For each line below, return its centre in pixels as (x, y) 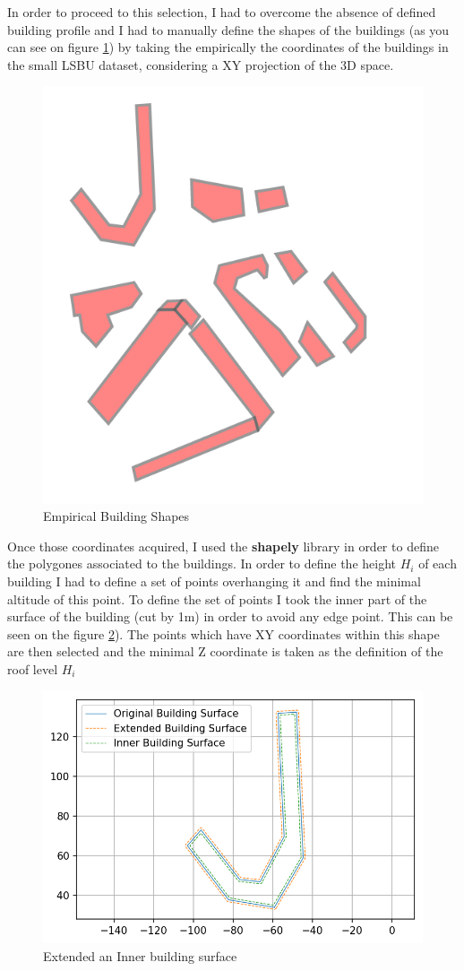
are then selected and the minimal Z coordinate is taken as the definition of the (225, 651)
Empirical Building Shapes (116, 516)
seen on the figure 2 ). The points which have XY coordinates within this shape (223, 633)
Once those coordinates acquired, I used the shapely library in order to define (223, 546)
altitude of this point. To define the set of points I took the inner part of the (217, 598)
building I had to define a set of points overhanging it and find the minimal (214, 581)
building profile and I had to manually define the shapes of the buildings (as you (228, 29)
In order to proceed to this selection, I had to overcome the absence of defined (222, 12)
